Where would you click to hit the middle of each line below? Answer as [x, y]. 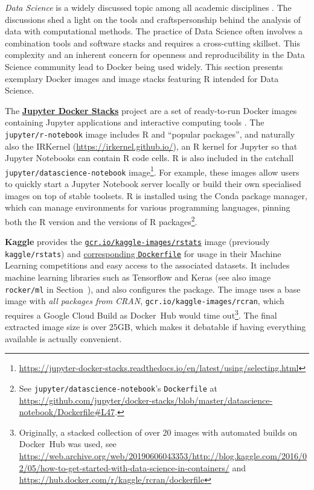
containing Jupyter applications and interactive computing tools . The [135, 122]
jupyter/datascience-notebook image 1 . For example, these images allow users [152, 171]
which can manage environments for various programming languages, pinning [148, 207]
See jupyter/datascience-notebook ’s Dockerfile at [118, 388]
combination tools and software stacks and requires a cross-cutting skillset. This [152, 43]
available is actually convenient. [63, 338]
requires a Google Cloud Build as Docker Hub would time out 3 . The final [141, 314]
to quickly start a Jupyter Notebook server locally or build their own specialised [153, 184]
